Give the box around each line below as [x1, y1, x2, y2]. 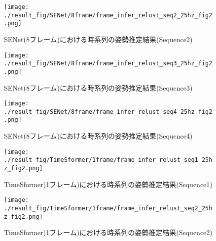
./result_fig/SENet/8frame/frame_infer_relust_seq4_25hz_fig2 [4, 108, 213, 115]
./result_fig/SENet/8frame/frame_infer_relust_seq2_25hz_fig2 [4, 11, 213, 19]
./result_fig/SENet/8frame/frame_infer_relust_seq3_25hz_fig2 [4, 60, 213, 67]
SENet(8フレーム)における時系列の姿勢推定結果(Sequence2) [4, 34, 193, 44]
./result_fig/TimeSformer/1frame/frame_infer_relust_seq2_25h [4, 204, 213, 212]
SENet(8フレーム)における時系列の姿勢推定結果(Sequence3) [4, 82, 193, 93]
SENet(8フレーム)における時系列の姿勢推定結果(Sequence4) [4, 131, 193, 141]
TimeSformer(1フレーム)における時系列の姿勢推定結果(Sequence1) [4, 179, 213, 189]
